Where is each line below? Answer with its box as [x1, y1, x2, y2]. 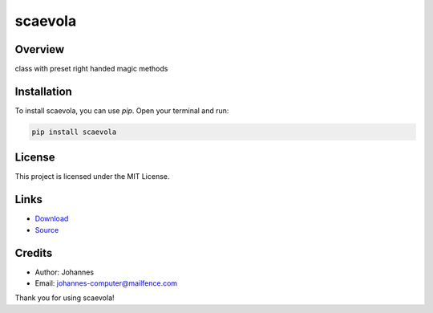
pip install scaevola [31, 127, 117, 136]
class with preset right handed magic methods [14, 64, 168, 74]
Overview [14, 43, 65, 56]
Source [34, 225, 59, 234]
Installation [14, 84, 72, 98]
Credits [14, 246, 53, 260]
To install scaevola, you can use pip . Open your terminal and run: [14, 105, 229, 116]
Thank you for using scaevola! [14, 293, 115, 303]
